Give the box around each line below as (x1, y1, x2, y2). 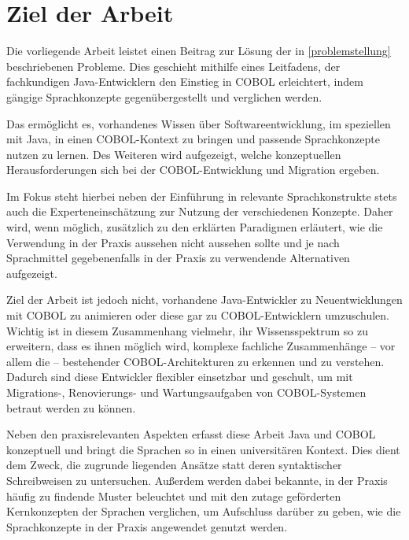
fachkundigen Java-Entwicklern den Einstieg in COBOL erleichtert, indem (6, 73, 363, 90)
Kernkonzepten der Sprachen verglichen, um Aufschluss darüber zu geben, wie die (6, 503, 401, 520)
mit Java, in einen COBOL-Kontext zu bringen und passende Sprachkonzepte (6, 131, 380, 147)
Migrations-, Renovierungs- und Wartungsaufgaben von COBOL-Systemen (6, 384, 367, 400)
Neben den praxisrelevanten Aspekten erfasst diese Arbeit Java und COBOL (6, 426, 376, 442)
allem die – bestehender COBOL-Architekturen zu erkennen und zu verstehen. (6, 353, 385, 369)
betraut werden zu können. (6, 399, 136, 416)
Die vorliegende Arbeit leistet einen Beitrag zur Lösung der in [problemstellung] (6, 43, 391, 59)
